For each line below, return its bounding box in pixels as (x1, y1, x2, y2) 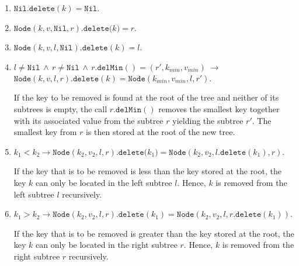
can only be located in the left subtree (36, 176, 172, 188)
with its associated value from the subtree (13, 114, 164, 126)
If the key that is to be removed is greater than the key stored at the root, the (13, 227, 294, 239)
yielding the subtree (172, 114, 244, 126)
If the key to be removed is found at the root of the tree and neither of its (13, 91, 279, 103)
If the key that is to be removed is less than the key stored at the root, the (13, 165, 281, 177)
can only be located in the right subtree (36, 239, 178, 251)
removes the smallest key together (158, 102, 280, 115)
